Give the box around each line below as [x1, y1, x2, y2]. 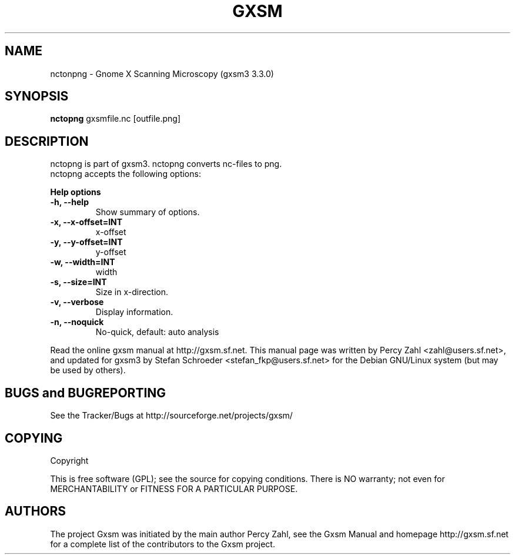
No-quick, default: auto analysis [95, 327, 219, 337]
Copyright [50, 455, 89, 466]
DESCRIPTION [5, 133, 89, 149]
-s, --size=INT [50, 277, 107, 287]
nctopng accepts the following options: [50, 169, 201, 179]
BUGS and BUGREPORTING [5, 385, 166, 400]
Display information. [95, 307, 173, 317]
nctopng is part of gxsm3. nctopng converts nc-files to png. [50, 159, 282, 169]
